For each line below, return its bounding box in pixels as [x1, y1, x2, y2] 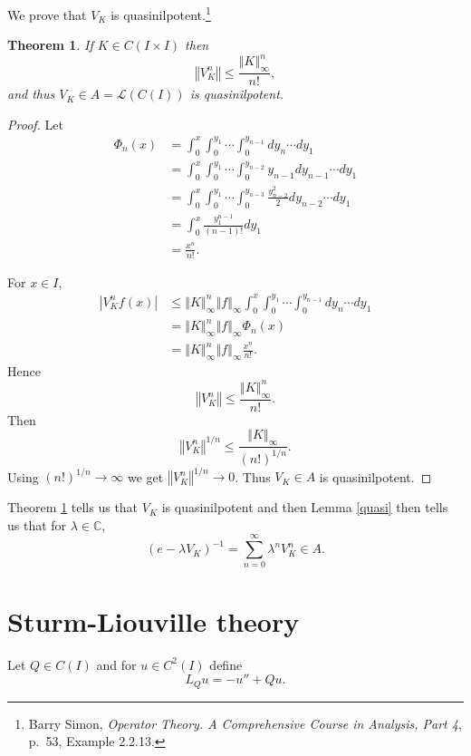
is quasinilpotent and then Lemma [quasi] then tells [161, 498, 448, 517]
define [209, 654, 243, 674]
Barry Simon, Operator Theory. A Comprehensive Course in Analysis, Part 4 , [28, 713, 462, 732]
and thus [7, 84, 55, 103]
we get [128, 467, 164, 486]
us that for [7, 515, 67, 534]
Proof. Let [7, 114, 63, 133]
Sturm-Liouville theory [7, 602, 300, 639]
